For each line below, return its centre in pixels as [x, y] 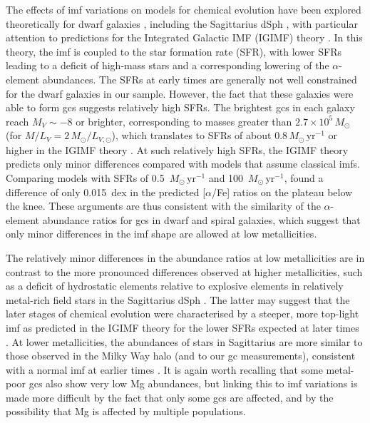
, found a [304, 177]
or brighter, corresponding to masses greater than [184, 121]
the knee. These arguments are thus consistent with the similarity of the [163, 206]
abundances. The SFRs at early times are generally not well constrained [200, 79]
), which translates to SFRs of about [191, 135]
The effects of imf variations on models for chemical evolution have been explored [184, 9]
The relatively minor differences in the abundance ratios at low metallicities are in [185, 257]
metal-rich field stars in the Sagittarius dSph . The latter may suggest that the [178, 299]
